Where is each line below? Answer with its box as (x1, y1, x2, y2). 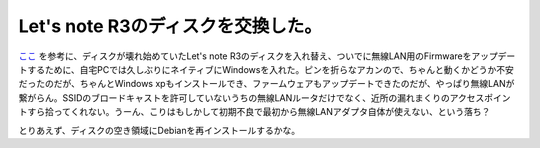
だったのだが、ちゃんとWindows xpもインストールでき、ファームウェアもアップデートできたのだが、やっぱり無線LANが (18, 78, 515, 90)
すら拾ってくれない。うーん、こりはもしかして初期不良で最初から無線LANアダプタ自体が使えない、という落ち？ (26, 106, 491, 118)
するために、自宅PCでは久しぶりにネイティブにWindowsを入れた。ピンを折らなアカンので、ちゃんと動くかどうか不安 (26, 63, 515, 75)
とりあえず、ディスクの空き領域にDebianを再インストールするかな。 (18, 124, 301, 136)
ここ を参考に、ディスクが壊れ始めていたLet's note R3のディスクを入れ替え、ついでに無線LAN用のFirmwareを (18, 50, 472, 62)
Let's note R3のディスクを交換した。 (18, 15, 322, 37)
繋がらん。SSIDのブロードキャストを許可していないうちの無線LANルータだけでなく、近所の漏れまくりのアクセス (18, 91, 485, 104)
